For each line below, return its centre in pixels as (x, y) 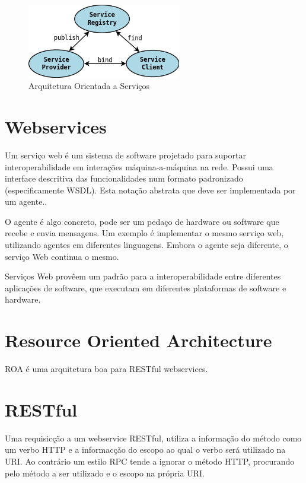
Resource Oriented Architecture (138, 340)
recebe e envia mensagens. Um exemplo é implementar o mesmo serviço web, (144, 233)
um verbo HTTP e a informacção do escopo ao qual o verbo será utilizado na (145, 449)
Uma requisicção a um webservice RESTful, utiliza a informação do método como (153, 438)
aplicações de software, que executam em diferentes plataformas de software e (146, 287)
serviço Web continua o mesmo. (62, 256)
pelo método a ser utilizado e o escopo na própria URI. (105, 473)
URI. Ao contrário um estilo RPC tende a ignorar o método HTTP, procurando (150, 461)
